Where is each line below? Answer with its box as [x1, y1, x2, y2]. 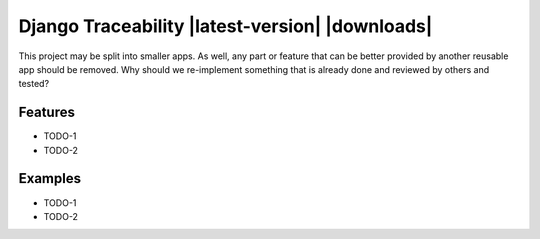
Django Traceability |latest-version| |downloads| [18, 15, 433, 37]
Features [18, 104, 75, 121]
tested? [18, 78, 50, 90]
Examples [18, 170, 82, 187]
